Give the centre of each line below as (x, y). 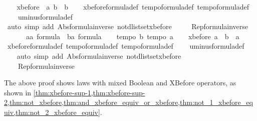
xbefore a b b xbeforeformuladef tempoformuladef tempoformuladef (133, 7)
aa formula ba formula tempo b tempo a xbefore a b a (133, 36)
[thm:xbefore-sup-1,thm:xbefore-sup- (89, 92)
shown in (18, 92)
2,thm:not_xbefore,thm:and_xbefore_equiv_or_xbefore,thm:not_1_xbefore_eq (128, 102)
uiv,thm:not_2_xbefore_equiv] (52, 112)
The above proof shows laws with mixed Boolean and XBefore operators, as (120, 83)
